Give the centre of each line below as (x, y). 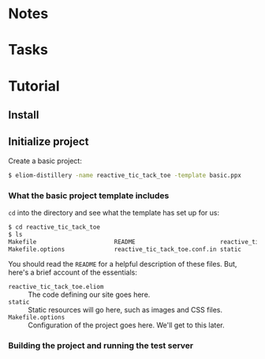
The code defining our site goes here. (89, 295)
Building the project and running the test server (101, 346)
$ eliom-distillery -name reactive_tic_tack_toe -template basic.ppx (125, 175)
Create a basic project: (45, 161)
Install (24, 115)
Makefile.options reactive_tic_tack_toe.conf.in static (125, 249)
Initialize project (49, 142)
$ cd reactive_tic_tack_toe (54, 227)
